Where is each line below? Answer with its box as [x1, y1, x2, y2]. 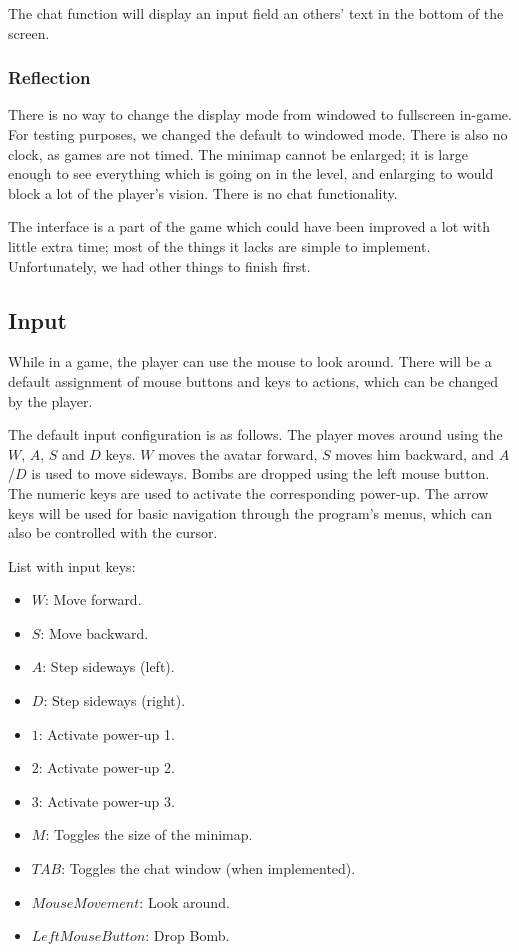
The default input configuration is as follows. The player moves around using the [8, 424, 503, 445]
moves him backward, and [335, 443, 495, 464]
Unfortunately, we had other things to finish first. [8, 255, 311, 276]
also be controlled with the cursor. [8, 522, 218, 543]
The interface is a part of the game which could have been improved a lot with [8, 216, 490, 237]
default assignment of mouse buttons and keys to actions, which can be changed [8, 370, 499, 391]
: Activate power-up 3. [38, 790, 175, 811]
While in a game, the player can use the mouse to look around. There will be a [8, 351, 492, 372]
